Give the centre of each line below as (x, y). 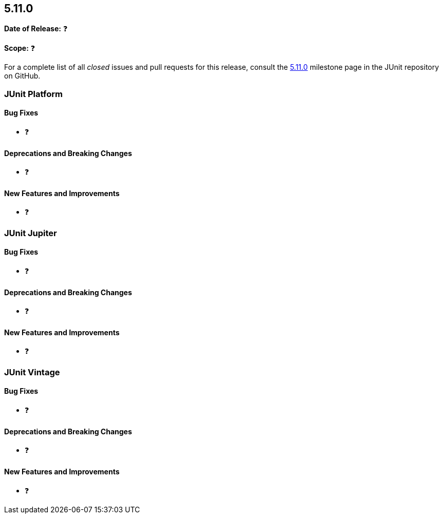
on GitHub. (22, 76)
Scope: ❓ (20, 48)
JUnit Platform (33, 94)
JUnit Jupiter (31, 233)
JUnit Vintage (32, 372)
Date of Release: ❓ (36, 29)
